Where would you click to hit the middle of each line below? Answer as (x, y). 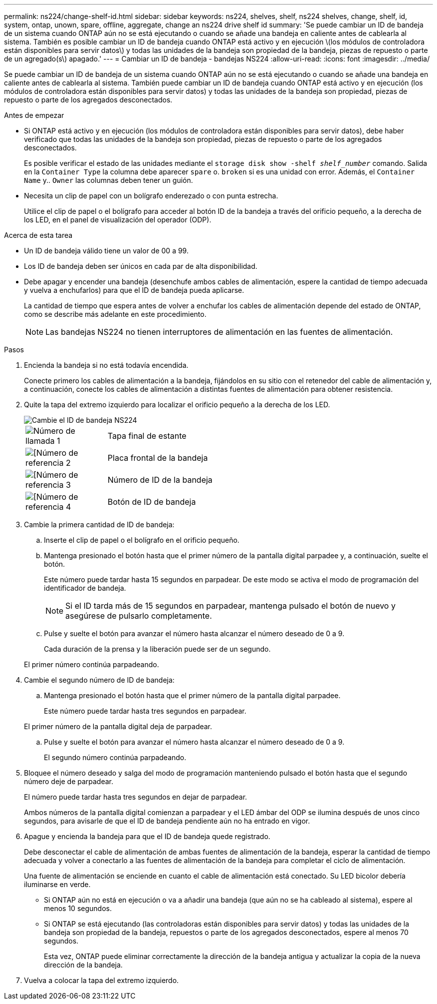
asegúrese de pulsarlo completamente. (139, 616)
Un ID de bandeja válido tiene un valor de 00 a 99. (106, 251)
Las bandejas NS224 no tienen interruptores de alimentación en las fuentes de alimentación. (219, 332)
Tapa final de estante (147, 436)
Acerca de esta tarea (38, 235)
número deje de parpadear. (69, 781)
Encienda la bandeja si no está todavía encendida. (106, 365)
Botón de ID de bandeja (152, 502)
